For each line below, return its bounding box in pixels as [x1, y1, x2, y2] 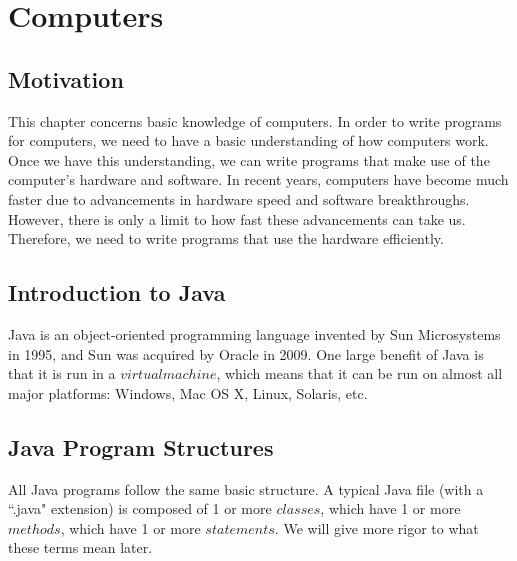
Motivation [8, 63, 124, 94]
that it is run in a [8, 363, 116, 384]
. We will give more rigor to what [274, 517, 479, 538]
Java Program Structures [8, 431, 274, 462]
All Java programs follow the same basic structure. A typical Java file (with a [8, 478, 484, 499]
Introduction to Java [8, 277, 226, 308]
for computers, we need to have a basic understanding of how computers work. [8, 130, 489, 151]
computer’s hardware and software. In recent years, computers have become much [8, 169, 509, 190]
